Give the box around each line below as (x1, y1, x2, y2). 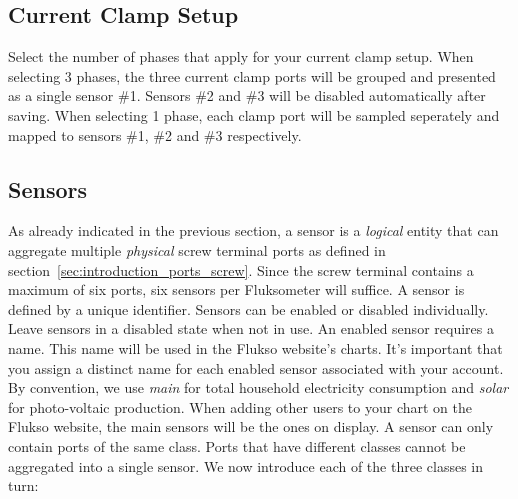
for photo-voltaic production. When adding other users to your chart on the (8, 396, 473, 417)
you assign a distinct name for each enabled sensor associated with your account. (8, 357, 504, 378)
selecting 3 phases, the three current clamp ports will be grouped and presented (8, 65, 496, 86)
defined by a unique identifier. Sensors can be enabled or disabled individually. (8, 298, 489, 319)
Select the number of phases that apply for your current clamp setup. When (8, 46, 474, 67)
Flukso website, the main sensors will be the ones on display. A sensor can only (8, 416, 494, 437)
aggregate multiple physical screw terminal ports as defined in (8, 239, 386, 260)
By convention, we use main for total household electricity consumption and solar (8, 377, 509, 398)
